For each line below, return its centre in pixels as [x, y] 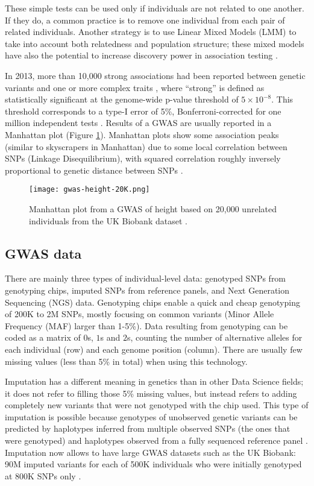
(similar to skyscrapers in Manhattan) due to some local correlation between [146, 146]
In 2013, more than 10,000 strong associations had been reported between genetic [155, 75]
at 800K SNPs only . [43, 475]
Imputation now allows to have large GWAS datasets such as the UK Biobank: [150, 452]
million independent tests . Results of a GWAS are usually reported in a [138, 123]
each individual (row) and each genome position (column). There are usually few [154, 349]
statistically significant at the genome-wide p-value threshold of [122, 99]
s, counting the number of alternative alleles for [215, 337]
